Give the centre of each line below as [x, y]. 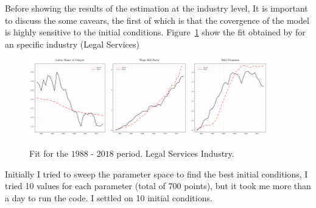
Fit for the [49, 153]
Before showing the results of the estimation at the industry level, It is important [156, 8]
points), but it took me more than [248, 186]
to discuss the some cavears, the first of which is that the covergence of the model [157, 20]
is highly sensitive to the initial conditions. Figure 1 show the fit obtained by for [155, 32]
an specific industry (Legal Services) [72, 44]
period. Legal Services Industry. [175, 153]
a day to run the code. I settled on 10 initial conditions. [109, 197]
